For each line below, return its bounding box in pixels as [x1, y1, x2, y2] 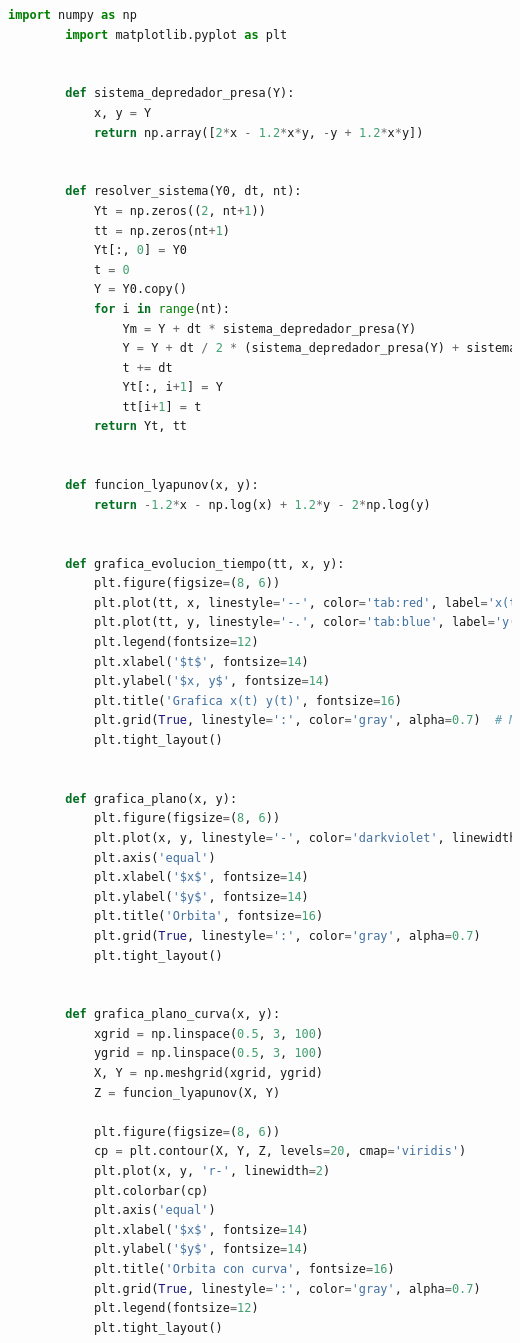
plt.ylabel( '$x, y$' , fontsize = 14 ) [93, 674, 331, 689]
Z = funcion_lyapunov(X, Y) [93, 1085, 281, 1100]
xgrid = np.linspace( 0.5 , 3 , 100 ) [93, 1026, 324, 1041]
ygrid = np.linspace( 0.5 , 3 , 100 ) [93, 1046, 324, 1061]
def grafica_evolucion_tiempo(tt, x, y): [65, 556, 345, 571]
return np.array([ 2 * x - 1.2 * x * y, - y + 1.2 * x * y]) [93, 125, 424, 140]
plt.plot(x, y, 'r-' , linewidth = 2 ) [93, 1164, 331, 1179]
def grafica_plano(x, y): [65, 791, 238, 806]
